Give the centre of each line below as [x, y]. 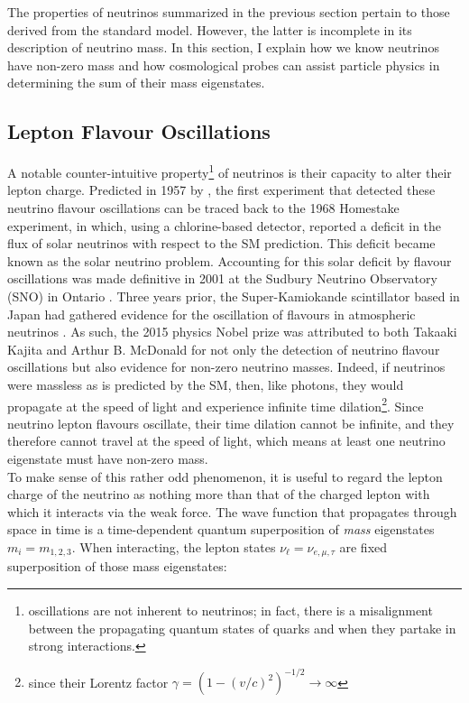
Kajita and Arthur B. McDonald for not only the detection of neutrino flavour [224, 349]
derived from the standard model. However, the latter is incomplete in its [210, 29]
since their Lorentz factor [98, 682]
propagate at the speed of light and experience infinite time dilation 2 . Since [216, 404]
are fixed [363, 546]
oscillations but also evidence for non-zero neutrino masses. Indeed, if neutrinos [226, 367]
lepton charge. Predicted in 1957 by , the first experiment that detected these [221, 190]
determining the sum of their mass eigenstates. [136, 83]
